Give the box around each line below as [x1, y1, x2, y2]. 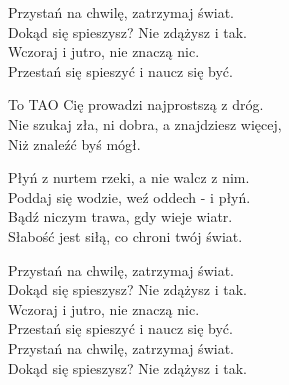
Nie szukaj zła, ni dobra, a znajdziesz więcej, [8, 113, 282, 134]
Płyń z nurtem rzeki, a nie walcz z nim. [8, 167, 250, 188]
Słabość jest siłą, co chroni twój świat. [8, 225, 243, 246]
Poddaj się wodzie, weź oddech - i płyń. [8, 186, 251, 207]
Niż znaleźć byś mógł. [8, 133, 141, 154]
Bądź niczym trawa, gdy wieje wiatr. [8, 206, 233, 227]
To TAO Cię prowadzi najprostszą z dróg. [8, 94, 264, 115]
